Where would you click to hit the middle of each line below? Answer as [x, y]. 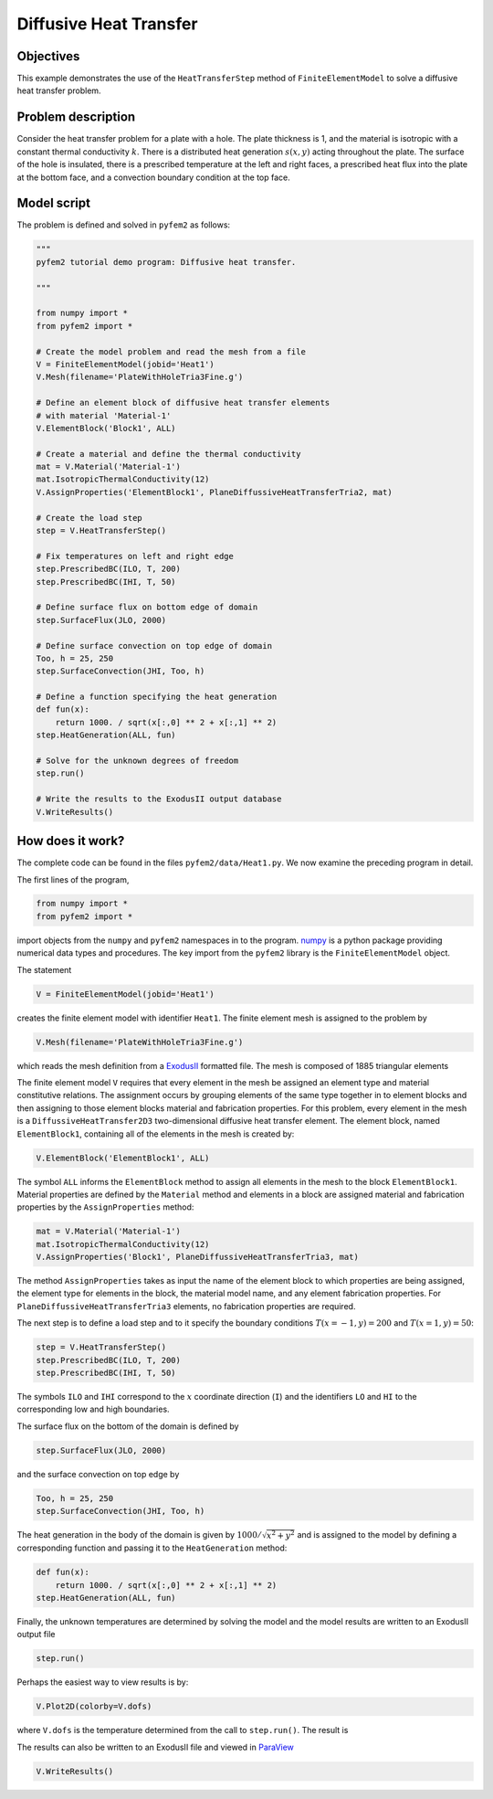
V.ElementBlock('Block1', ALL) [106, 428]
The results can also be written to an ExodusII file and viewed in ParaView [155, 1747]
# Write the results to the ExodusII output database [159, 799]
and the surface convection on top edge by [98, 1474]
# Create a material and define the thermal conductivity [168, 454]
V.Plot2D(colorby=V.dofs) [94, 1707]
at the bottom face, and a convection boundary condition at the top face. [154, 177]
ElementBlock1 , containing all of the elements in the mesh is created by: [156, 1134]
